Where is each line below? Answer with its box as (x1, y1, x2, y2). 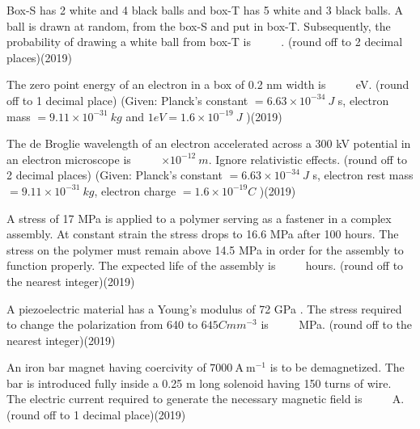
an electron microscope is (6, 150, 131, 167)
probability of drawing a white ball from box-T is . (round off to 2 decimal (6, 33, 403, 50)
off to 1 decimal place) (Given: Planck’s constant (6, 91, 248, 108)
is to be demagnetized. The (269, 359, 405, 376)
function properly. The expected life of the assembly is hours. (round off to (6, 257, 404, 274)
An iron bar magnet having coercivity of (6, 359, 206, 376)
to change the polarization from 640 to (6, 316, 198, 333)
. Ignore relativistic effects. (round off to (208, 150, 407, 167)
